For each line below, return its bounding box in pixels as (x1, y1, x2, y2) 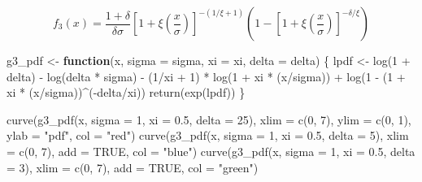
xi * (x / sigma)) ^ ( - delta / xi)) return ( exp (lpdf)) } (7, 84, 246, 101)
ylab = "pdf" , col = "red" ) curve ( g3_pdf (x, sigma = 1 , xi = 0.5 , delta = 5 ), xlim (7, 127, 409, 144)
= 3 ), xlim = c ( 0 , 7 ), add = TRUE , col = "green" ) (7, 158, 259, 175)
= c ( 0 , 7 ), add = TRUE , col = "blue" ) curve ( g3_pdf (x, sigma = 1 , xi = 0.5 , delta (7, 142, 415, 159)
